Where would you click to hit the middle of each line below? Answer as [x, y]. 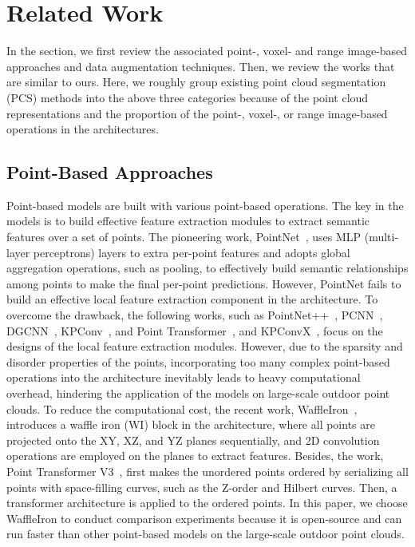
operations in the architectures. [83, 129]
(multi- [381, 237]
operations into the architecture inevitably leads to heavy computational [184, 377]
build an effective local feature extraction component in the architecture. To [192, 299]
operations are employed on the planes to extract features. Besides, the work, [195, 456]
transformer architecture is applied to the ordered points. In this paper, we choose [207, 503]
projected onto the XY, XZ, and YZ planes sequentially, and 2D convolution [193, 440]
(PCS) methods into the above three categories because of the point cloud [188, 97]
